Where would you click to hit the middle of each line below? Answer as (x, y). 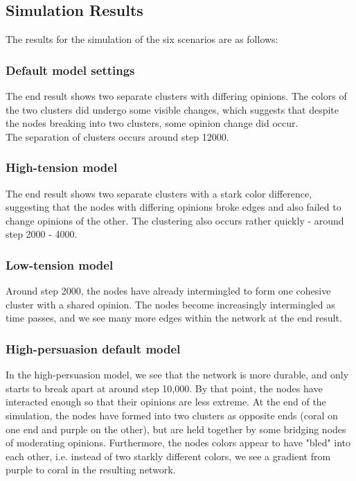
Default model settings (70, 70)
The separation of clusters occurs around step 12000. (117, 136)
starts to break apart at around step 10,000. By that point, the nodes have (164, 388)
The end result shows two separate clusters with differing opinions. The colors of (176, 96)
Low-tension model (60, 264)
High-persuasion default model (93, 348)
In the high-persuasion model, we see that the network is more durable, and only (177, 375)
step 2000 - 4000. (42, 234)
